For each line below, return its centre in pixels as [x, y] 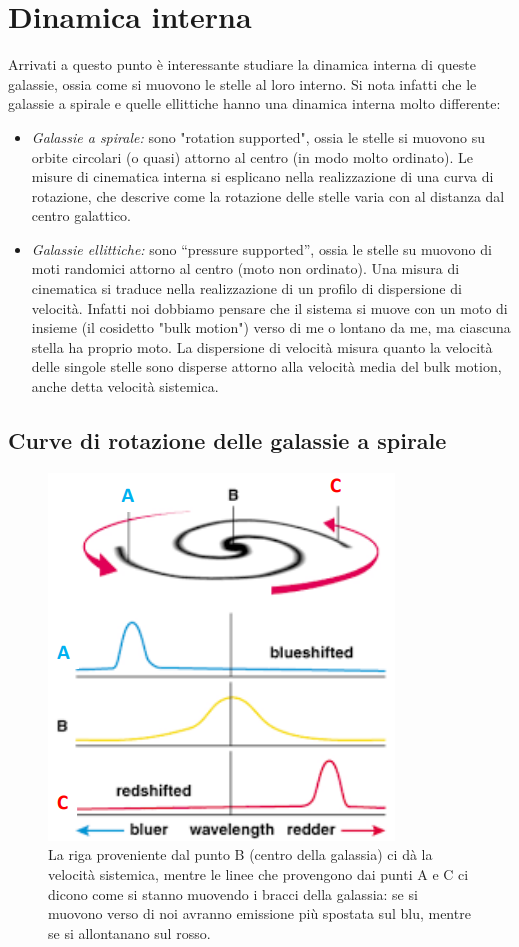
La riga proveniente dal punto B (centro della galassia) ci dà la [240, 854]
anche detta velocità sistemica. [125, 386]
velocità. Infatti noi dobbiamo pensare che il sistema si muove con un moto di [269, 307]
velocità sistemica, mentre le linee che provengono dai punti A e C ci [258, 874]
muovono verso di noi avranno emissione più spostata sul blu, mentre [259, 913]
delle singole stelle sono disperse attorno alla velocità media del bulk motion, [266, 366]
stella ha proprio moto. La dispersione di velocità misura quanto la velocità [262, 346]
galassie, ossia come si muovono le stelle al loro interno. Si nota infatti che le [242, 83]
